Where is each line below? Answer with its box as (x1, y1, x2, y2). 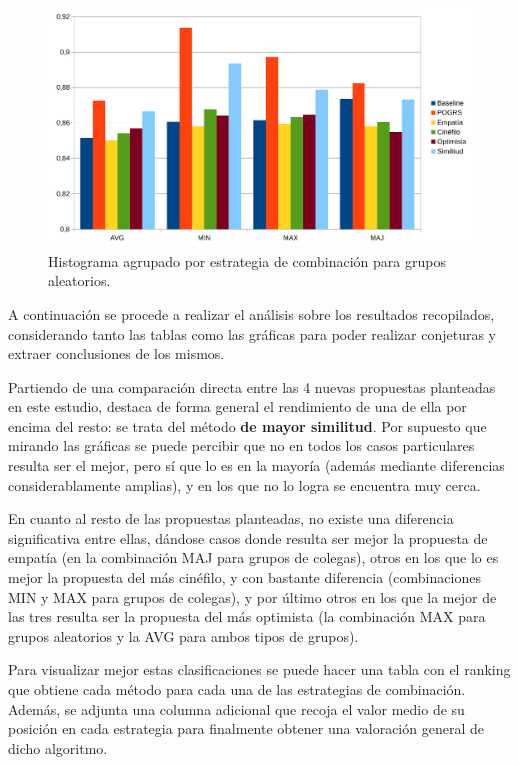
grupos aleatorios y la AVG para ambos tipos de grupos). (8, 625, 359, 646)
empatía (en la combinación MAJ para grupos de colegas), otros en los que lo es (8, 547, 499, 568)
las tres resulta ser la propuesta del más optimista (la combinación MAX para (8, 606, 486, 627)
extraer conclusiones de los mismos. (8, 343, 225, 364)
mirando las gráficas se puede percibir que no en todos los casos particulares (8, 435, 475, 456)
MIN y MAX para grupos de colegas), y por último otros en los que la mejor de (8, 586, 497, 607)
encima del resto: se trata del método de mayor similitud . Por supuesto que (8, 415, 487, 436)
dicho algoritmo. (8, 737, 108, 758)
